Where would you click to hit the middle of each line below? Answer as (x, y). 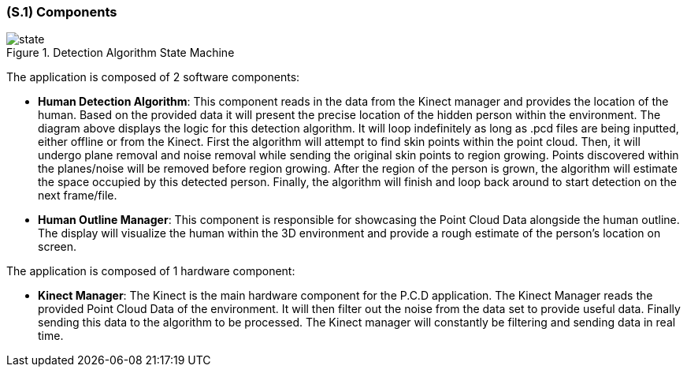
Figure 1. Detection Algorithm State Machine (121, 53)
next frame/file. (78, 196)
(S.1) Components (62, 12)
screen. (58, 247)
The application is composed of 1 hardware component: (151, 271)
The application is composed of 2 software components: (153, 77)
